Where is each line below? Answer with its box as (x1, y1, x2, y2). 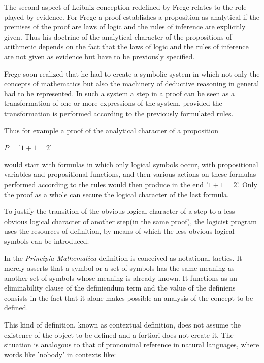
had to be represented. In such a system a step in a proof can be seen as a (4, 88, 235, 98)
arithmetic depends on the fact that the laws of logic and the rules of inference (4, 41, 249, 52)
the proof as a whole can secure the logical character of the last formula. (4, 189, 229, 199)
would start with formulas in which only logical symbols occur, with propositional (4, 159, 258, 169)
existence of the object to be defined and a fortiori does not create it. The (4, 329, 234, 340)
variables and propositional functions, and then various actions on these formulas (4, 169, 256, 179)
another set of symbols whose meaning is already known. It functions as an (4, 272, 238, 283)
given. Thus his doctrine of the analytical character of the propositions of (4, 31, 232, 42)
